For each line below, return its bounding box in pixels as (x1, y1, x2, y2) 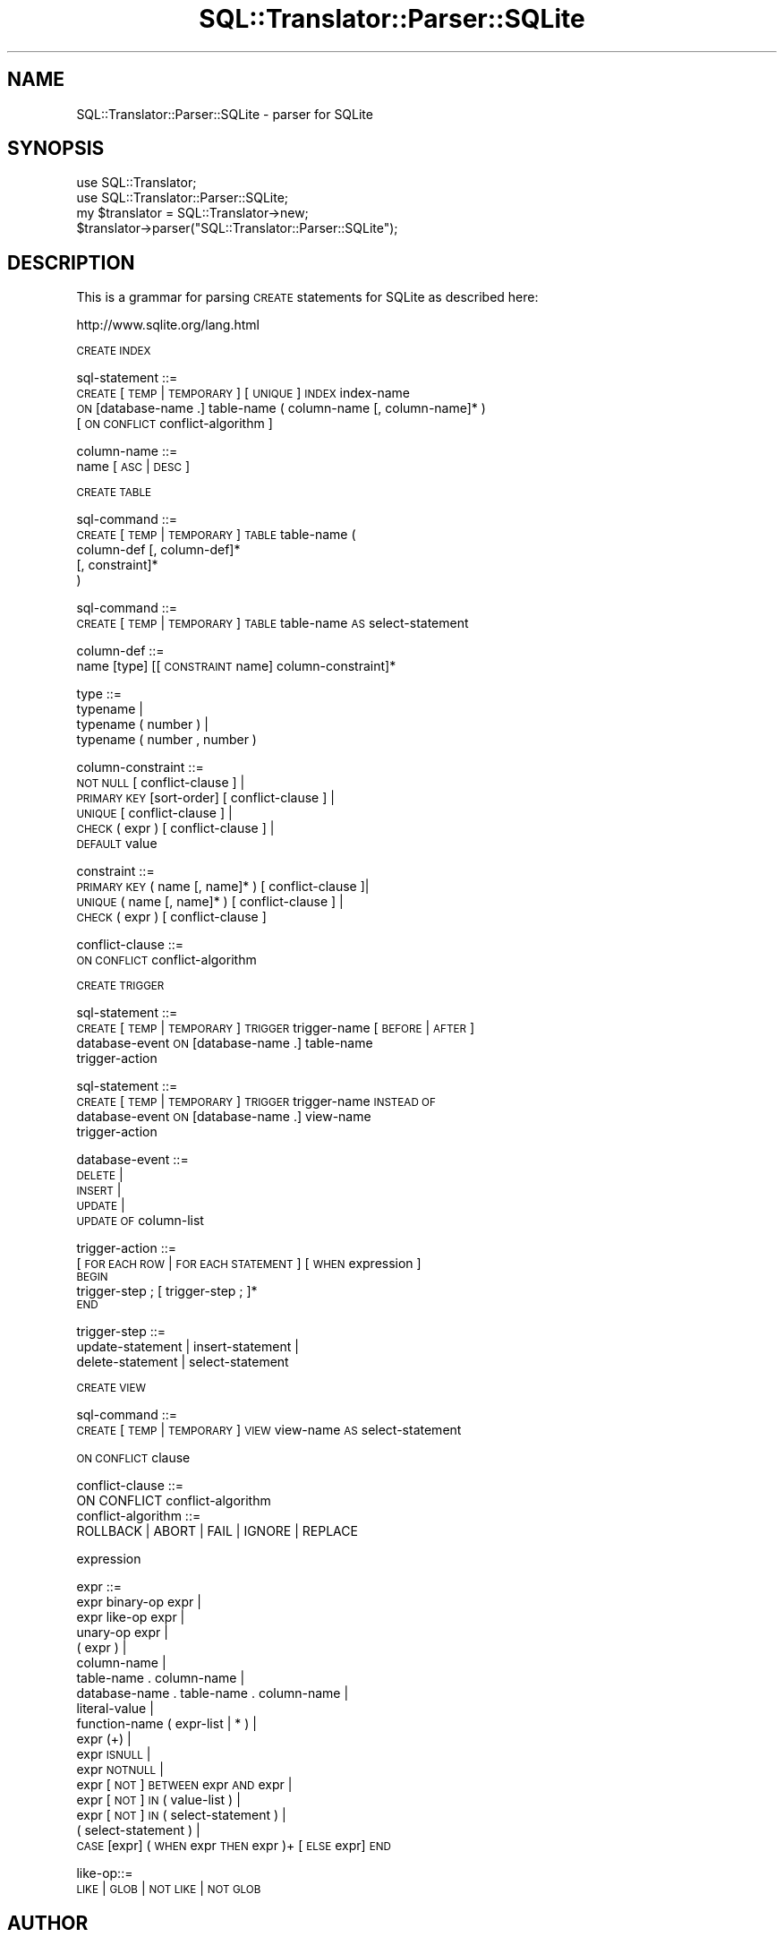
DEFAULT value (76, 836, 158, 852)
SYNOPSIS (7, 137, 105, 160)
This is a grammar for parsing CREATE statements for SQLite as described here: (76, 289, 539, 305)
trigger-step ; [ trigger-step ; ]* (76, 1283, 258, 1299)
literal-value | (76, 1701, 154, 1717)
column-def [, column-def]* (76, 542, 241, 558)
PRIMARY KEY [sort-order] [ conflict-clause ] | (76, 790, 335, 806)
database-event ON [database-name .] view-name (76, 1109, 371, 1125)
